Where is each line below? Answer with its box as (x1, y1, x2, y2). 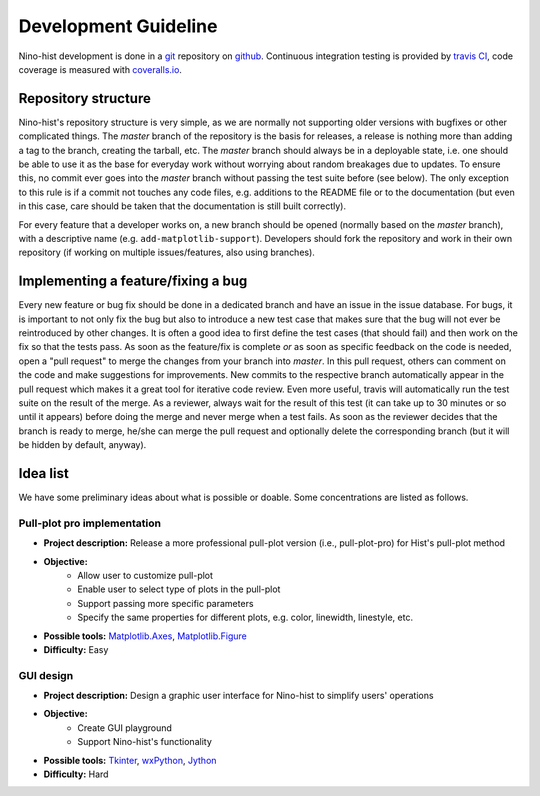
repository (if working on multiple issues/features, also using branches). (18, 246, 315, 259)
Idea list (18, 465, 69, 482)
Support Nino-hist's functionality (77, 736, 212, 748)
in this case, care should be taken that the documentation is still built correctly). (18, 200, 347, 212)
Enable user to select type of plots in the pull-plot (77, 583, 281, 595)
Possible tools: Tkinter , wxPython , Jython (43, 754, 217, 766)
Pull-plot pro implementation (18, 516, 162, 530)
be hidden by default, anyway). (18, 439, 147, 451)
